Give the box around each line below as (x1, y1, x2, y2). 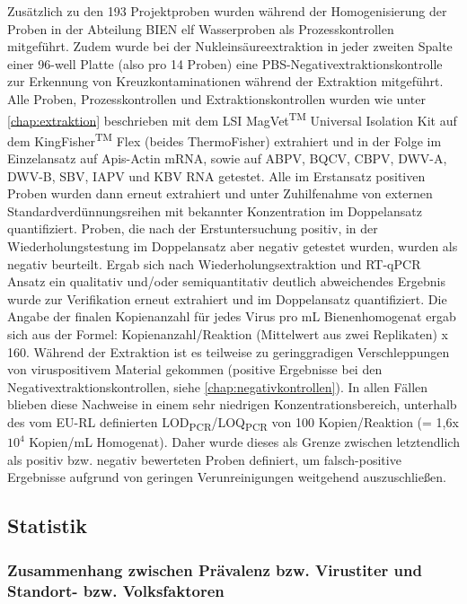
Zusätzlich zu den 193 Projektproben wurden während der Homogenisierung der (7, 2, 447, 20)
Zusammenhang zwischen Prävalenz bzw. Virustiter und (7, 558, 422, 581)
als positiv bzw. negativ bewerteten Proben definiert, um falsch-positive (7, 450, 401, 468)
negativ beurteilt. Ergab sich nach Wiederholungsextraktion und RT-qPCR (7, 254, 421, 273)
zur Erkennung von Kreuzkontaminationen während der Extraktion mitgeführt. (7, 72, 444, 91)
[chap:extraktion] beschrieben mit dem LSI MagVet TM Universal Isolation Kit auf (7, 108, 457, 129)
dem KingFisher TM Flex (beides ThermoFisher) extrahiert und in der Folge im (7, 128, 442, 150)
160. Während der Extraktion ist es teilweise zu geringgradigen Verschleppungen (7, 342, 450, 361)
